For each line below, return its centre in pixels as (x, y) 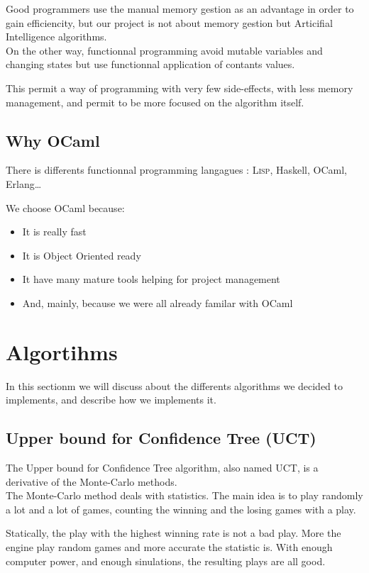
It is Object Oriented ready (82, 255)
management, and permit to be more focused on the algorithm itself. (155, 102)
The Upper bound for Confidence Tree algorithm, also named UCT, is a (162, 468)
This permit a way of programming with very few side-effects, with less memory (180, 88)
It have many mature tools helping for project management (151, 279)
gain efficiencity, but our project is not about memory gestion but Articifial (169, 22)
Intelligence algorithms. (56, 37)
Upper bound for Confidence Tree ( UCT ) (161, 438)
